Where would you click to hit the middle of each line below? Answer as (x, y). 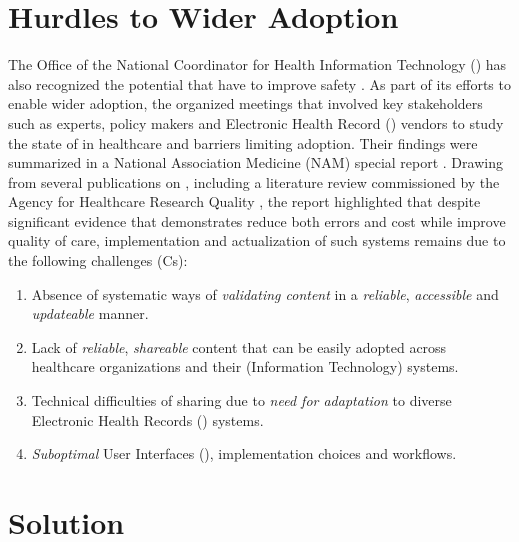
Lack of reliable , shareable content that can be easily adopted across (239, 346)
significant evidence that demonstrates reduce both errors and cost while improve (257, 220)
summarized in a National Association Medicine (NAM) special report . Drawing (255, 162)
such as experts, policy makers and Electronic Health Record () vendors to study (256, 122)
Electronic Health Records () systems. (147, 419)
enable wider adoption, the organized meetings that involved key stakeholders (245, 103)
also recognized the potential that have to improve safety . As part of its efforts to (259, 83)
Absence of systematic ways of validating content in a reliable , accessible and (265, 293)
